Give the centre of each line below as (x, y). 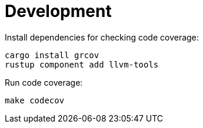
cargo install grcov (52, 55)
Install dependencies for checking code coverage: (102, 37)
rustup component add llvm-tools (82, 64)
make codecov (35, 100)
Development (58, 11)
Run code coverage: (44, 82)
